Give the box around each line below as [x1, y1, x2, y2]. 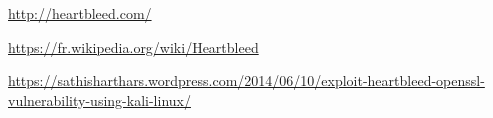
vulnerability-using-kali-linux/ [8, 89, 191, 110]
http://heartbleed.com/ [8, 3, 152, 23]
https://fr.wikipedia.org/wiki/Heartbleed [8, 36, 259, 57]
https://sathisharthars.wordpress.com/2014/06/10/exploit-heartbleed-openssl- [8, 70, 485, 91]
